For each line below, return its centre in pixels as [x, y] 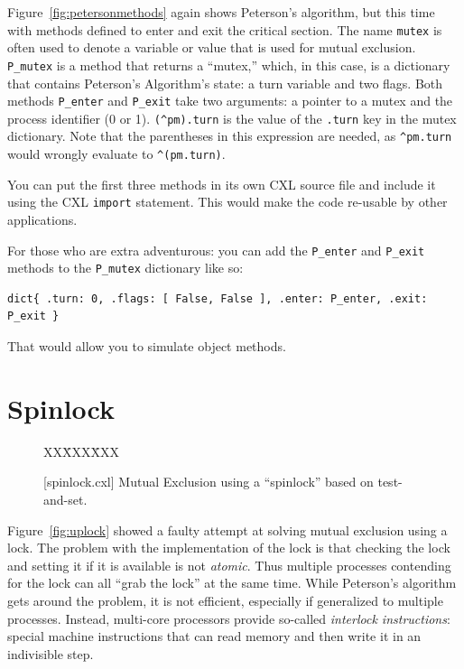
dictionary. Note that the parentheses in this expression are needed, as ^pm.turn [230, 136]
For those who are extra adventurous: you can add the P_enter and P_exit [216, 250]
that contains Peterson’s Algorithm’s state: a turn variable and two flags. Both [225, 83]
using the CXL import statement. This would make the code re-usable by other [227, 202]
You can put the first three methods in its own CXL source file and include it [222, 184]
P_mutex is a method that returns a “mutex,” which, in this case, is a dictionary [229, 65]
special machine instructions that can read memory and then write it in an [214, 636]
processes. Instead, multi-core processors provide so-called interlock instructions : [229, 618]
